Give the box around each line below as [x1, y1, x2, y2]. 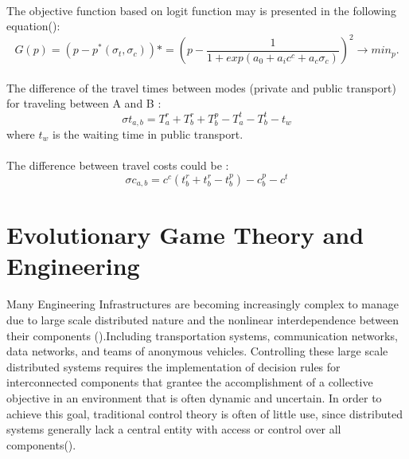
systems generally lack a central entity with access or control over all [6, 421, 341, 437]
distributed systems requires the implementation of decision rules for [6, 358, 341, 375]
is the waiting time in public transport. [53, 126, 243, 143]
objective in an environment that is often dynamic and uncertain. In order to [6, 390, 382, 406]
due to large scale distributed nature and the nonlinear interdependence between [6, 312, 399, 328]
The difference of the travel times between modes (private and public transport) [6, 79, 397, 96]
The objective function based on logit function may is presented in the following [6, 2, 396, 18]
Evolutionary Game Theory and [6, 218, 364, 250]
